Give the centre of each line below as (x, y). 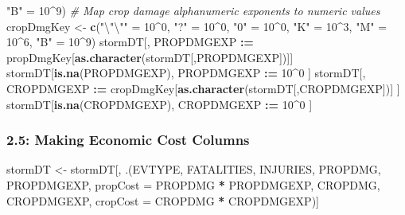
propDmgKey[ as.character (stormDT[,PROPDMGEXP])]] (150, 57)
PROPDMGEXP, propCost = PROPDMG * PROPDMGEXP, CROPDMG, (193, 184)
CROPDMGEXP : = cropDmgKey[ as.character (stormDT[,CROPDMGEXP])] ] (203, 88)
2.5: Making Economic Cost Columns (128, 140)
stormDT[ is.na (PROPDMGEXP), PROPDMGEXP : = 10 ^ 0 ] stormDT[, (186, 73)
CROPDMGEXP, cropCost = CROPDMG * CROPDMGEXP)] (163, 200)
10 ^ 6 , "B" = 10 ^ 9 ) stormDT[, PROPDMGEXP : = (130, 42)
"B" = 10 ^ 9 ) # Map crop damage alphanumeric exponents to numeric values (193, 10)
